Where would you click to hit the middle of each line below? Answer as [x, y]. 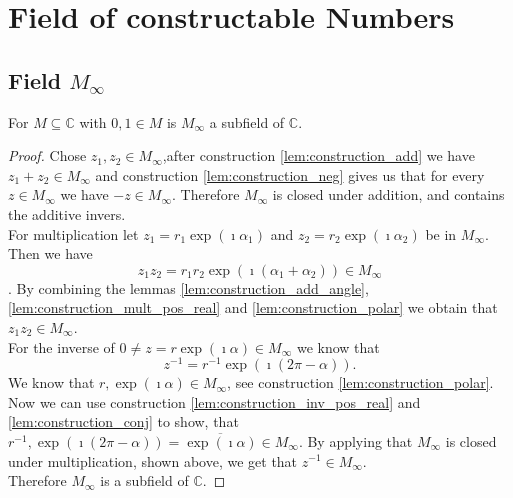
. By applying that [355, 440]
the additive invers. [67, 213]
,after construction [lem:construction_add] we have [318, 155]
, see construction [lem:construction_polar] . [360, 382]
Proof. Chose [47, 155]
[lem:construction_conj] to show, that [123, 421]
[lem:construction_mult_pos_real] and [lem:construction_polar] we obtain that [253, 307]
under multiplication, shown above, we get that [153, 460]
